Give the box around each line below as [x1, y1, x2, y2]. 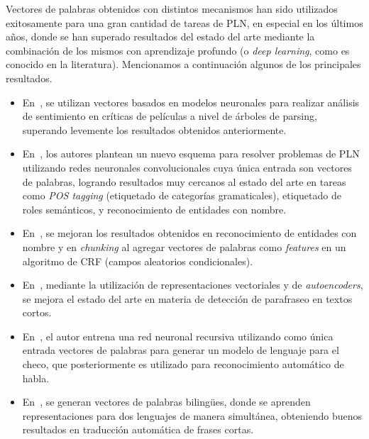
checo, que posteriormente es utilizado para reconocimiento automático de [22, 357, 344, 372]
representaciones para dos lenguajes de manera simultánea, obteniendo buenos [22, 408, 362, 423]
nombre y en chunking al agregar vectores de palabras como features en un [22, 239, 346, 254]
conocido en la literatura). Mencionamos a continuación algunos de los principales [6, 57, 361, 72]
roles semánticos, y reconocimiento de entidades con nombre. [22, 201, 287, 216]
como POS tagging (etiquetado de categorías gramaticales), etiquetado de [22, 188, 341, 203]
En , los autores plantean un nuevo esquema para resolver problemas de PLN [22, 146, 360, 161]
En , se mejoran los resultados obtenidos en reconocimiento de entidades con [22, 226, 357, 240]
